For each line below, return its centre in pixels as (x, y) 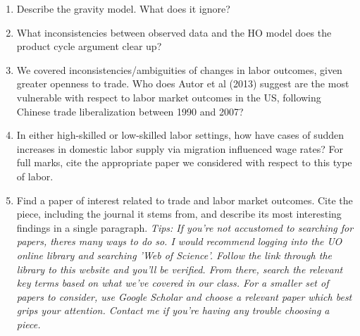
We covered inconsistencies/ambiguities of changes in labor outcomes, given (179, 69)
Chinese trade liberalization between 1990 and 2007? (130, 111)
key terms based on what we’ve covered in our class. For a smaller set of (173, 283)
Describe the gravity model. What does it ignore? (123, 8)
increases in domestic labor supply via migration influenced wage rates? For (180, 148)
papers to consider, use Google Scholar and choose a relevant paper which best (184, 296)
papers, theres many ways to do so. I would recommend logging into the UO (179, 241)
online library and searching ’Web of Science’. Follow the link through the (174, 255)
